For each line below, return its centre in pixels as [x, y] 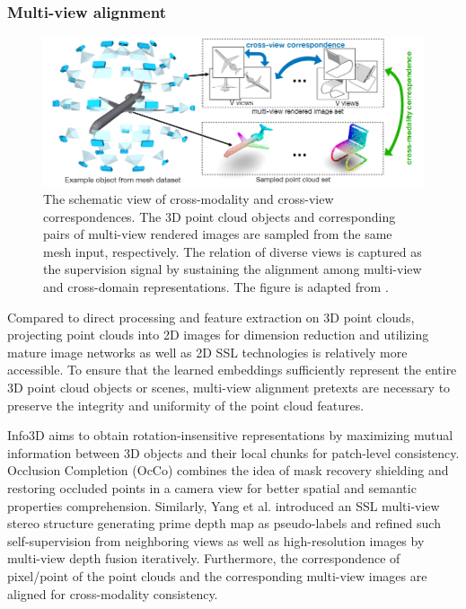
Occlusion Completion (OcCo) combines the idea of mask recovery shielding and [228, 470]
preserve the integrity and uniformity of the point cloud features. [186, 405]
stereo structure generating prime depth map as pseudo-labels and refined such [224, 523]
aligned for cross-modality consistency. [113, 593]
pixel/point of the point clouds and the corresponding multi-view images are [217, 575]
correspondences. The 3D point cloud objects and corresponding [220, 216]
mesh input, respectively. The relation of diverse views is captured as [233, 251]
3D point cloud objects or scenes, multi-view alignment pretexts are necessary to [229, 387]
